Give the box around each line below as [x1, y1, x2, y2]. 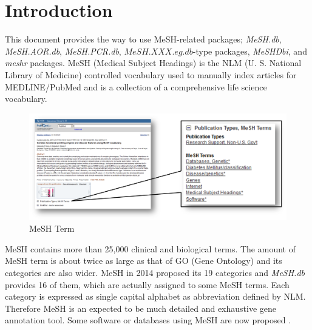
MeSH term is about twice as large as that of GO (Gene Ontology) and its [5, 254, 282, 267]
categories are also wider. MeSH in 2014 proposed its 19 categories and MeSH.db [5, 266, 305, 279]
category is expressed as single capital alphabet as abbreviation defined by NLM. [5, 290, 306, 303]
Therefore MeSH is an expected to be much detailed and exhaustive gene [5, 301, 277, 314]
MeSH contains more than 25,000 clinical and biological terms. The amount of [5, 242, 296, 255]
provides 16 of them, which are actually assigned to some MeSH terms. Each [5, 278, 290, 291]
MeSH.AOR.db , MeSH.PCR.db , [5, 44, 121, 57]
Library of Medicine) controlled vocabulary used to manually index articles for [5, 68, 297, 81]
